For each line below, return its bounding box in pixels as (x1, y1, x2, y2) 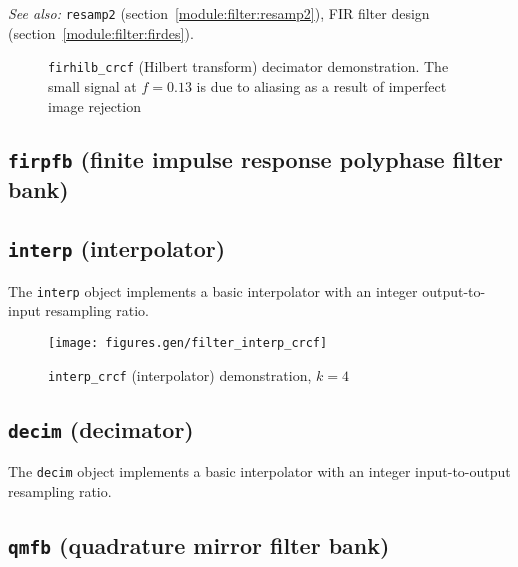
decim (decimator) (8, 413, 194, 444)
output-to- (422, 280, 486, 301)
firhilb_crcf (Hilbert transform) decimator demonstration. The (48, 56, 449, 77)
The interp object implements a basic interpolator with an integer (8, 280, 418, 301)
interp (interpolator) (8, 233, 226, 264)
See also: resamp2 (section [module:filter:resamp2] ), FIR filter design (8, 3, 430, 23)
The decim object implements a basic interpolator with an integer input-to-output (8, 460, 511, 481)
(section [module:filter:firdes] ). (8, 22, 194, 43)
